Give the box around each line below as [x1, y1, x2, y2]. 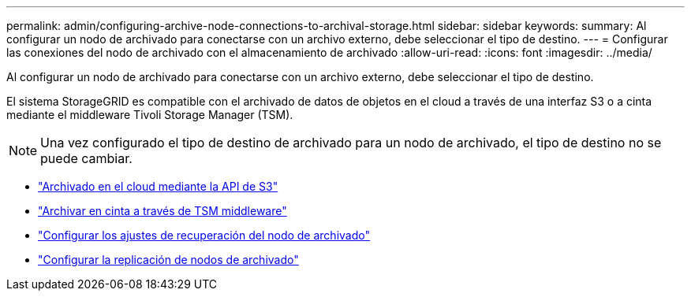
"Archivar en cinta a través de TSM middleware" [38, 204, 287, 217]
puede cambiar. [40, 150, 133, 166]
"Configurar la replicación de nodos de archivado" [38, 253, 299, 266]
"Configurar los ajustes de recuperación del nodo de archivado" [38, 228, 370, 242]
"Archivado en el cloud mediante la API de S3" [38, 180, 278, 193]
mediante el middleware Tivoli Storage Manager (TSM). [6, 108, 293, 121]
